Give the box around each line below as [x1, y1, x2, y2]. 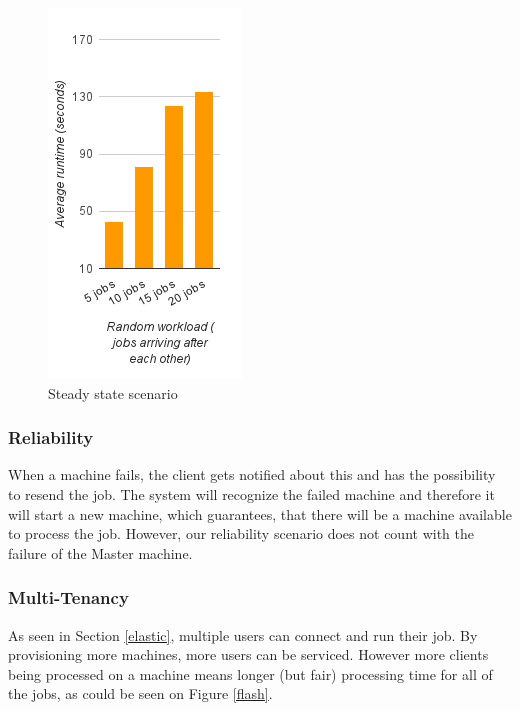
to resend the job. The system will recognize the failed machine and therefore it [8, 484, 495, 504]
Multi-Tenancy [8, 585, 129, 610]
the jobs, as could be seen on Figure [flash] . [8, 683, 273, 704]
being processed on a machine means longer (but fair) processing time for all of [8, 663, 493, 684]
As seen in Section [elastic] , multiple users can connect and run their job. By [8, 624, 478, 645]
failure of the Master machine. [8, 542, 193, 563]
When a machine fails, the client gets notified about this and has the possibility [8, 464, 496, 485]
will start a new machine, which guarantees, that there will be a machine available [8, 503, 512, 524]
